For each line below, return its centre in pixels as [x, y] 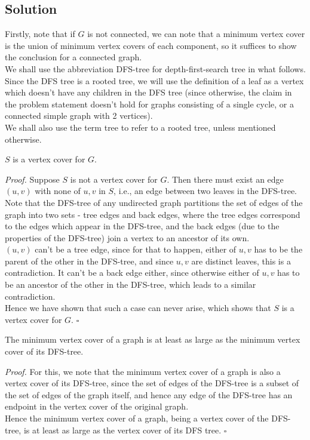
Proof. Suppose [32, 179]
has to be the [278, 249]
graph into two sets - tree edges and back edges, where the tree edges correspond [153, 214]
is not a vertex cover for [114, 179]
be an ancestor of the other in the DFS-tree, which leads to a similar [131, 284]
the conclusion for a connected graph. [73, 57]
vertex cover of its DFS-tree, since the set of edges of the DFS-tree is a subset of [152, 383]
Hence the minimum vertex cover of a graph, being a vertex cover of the [137, 418]
